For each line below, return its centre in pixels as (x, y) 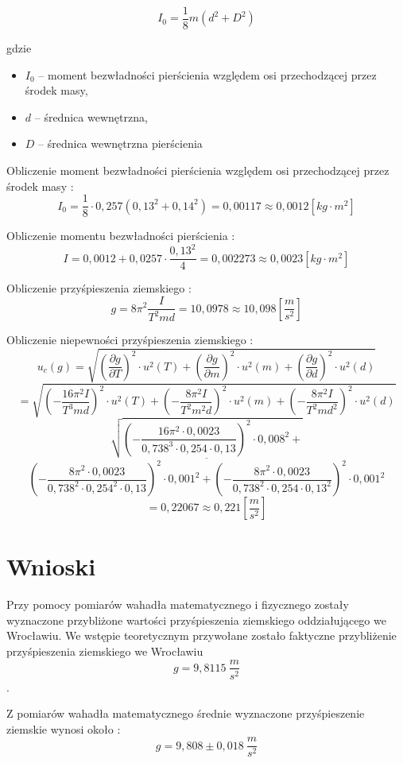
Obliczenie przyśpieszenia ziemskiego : (99, 288)
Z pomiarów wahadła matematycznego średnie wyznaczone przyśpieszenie (186, 713)
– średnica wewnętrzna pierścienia (120, 143)
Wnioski (51, 566)
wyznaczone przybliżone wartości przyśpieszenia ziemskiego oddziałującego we (196, 620)
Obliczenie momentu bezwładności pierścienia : (121, 236)
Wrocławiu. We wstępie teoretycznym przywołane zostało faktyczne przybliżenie (201, 635)
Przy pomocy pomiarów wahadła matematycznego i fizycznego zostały (178, 604)
